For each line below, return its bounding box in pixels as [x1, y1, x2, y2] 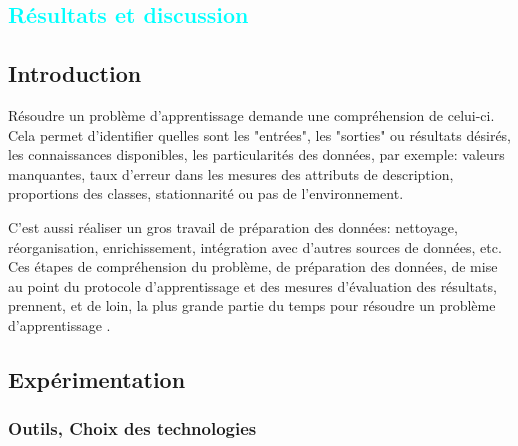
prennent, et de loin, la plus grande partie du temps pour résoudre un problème [8, 295, 496, 316]
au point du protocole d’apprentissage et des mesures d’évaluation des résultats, [8, 275, 497, 296]
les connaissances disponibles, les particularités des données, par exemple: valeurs [8, 144, 505, 165]
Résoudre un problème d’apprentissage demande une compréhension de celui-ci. [8, 104, 495, 125]
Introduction [8, 58, 142, 89]
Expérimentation [8, 363, 186, 394]
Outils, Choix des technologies [8, 416, 257, 441]
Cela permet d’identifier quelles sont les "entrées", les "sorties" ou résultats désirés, [8, 124, 512, 145]
